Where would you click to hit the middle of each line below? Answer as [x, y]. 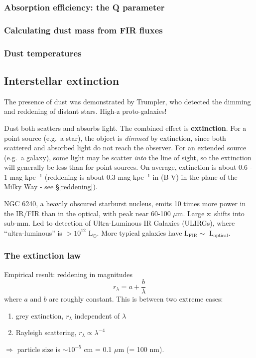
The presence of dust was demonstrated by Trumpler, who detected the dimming [128, 101]
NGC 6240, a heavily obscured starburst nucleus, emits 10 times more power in [125, 203]
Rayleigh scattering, [46, 332]
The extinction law [43, 255]
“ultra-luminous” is [33, 232]
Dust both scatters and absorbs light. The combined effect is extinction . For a [125, 128]
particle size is [39, 349]
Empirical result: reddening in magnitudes [68, 274]
